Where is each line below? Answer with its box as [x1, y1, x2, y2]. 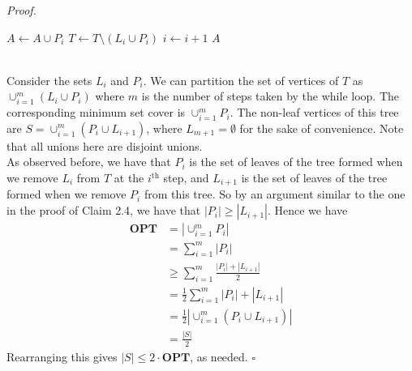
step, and [163, 169, 209, 186]
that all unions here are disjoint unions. [6, 137, 203, 154]
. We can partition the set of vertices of [143, 71, 339, 88]
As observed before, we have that [6, 153, 171, 170]
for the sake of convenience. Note [239, 119, 404, 136]
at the [114, 169, 144, 186]
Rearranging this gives [6, 348, 118, 365]
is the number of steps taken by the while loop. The [141, 87, 400, 104]
